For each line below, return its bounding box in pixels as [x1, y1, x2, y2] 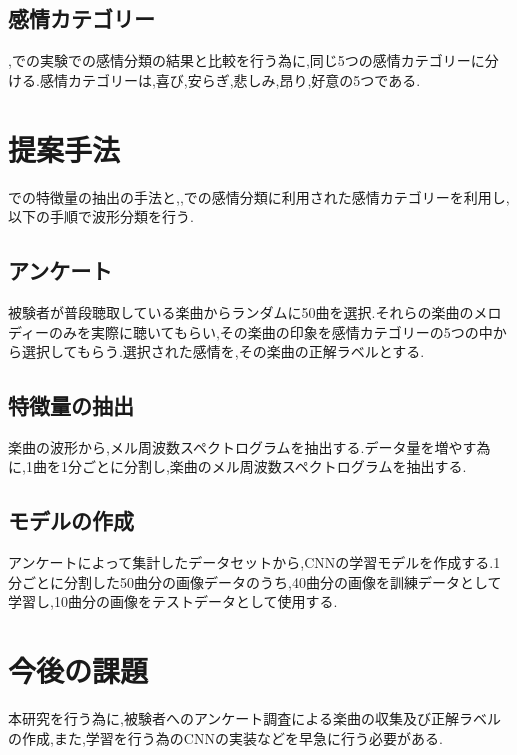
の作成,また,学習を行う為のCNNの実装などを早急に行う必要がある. [8, 727, 443, 748]
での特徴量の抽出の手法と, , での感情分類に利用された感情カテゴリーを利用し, [8, 186, 510, 207]
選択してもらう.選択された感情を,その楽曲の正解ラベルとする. [21, 341, 425, 362]
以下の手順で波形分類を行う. [8, 206, 194, 227]
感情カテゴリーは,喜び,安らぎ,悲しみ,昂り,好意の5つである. [39, 69, 421, 90]
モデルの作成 [8, 505, 134, 536]
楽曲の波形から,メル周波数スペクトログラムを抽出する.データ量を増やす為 [8, 436, 491, 457]
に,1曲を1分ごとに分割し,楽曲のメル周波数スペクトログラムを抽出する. [8, 456, 467, 477]
